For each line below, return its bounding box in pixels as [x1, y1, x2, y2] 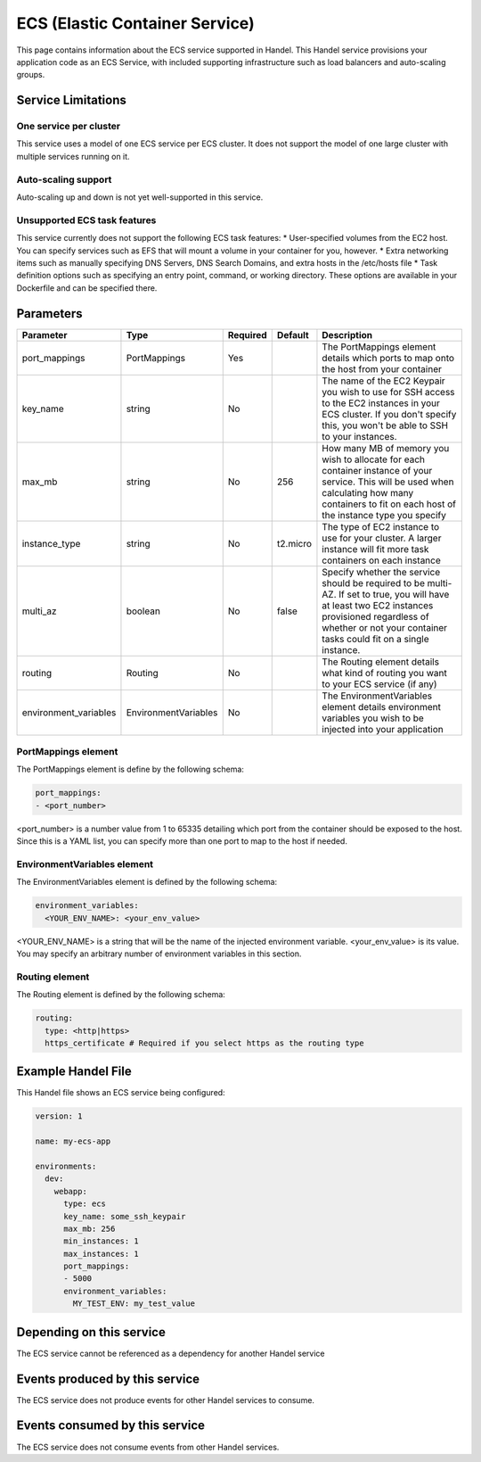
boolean [126, 605, 160, 617]
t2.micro [276, 537, 312, 549]
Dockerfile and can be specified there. [16, 282, 158, 293]
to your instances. [322, 430, 397, 442]
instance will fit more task [322, 542, 429, 555]
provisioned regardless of [322, 610, 429, 623]
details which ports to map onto [322, 351, 454, 364]
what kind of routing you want [322, 666, 447, 679]
